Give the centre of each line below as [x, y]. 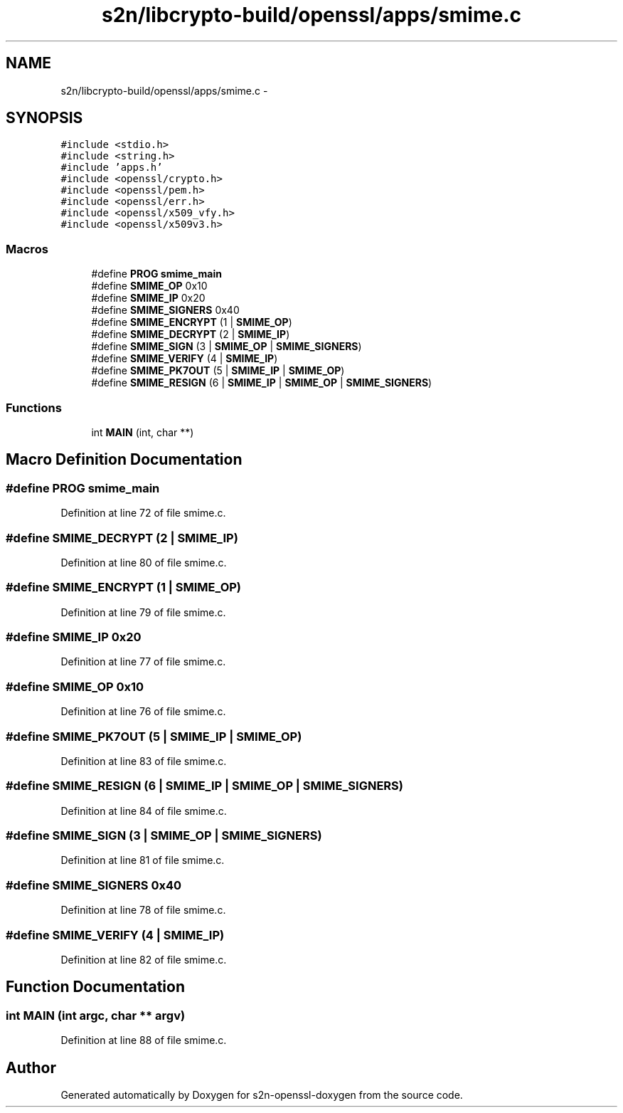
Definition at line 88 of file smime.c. [144, 1040]
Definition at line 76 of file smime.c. [143, 712]
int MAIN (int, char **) [143, 432]
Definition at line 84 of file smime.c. [144, 811]
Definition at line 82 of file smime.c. [144, 959]
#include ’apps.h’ [112, 168]
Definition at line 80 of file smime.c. [144, 562]
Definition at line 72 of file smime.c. [143, 513]
